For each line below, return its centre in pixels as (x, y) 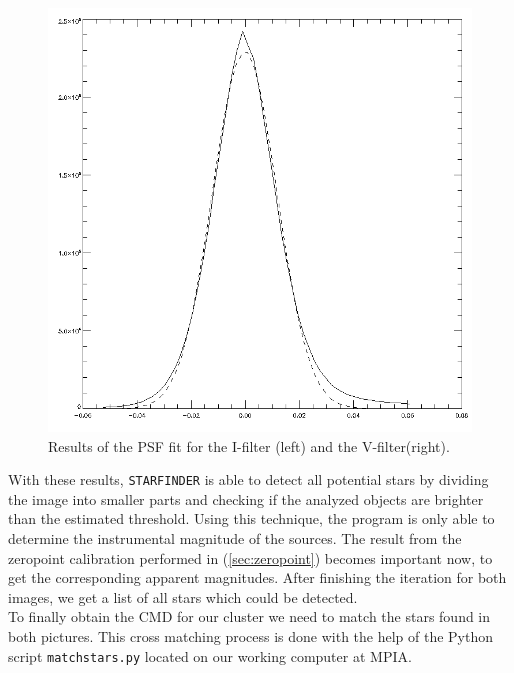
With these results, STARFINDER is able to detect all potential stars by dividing (248, 479)
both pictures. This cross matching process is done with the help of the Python (251, 636)
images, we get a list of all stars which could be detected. (183, 596)
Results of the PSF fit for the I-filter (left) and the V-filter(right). (249, 445)
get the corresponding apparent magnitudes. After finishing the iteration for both (257, 577)
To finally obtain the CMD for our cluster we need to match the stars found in (249, 616)
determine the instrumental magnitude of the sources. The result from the (235, 538)
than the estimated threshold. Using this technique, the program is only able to (251, 518)
